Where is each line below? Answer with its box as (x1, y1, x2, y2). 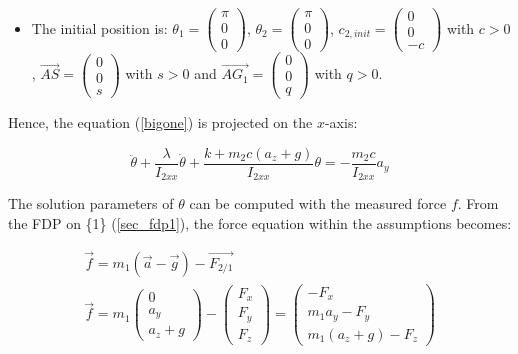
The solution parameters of (8, 193, 174, 214)
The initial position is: (31, 17, 168, 38)
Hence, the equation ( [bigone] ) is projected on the (8, 112, 313, 133)
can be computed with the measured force (189, 193, 447, 214)
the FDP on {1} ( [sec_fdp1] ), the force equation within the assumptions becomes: (8, 213, 512, 234)
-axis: (324, 112, 358, 133)
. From (457, 193, 499, 214)
